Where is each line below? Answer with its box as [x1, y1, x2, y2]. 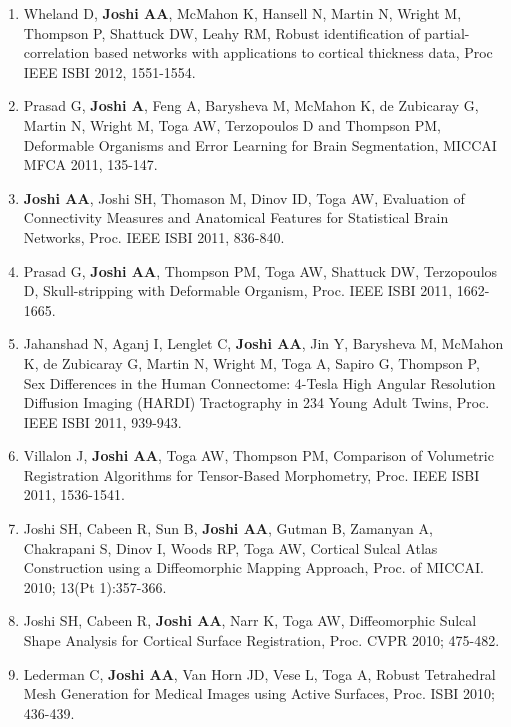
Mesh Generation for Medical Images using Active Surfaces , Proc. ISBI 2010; [23, 683, 495, 704]
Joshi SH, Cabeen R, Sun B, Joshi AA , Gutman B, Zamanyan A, [23, 518, 433, 539]
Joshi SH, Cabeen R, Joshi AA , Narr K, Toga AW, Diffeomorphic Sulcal [23, 610, 477, 631]
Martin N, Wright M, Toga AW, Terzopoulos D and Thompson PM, [23, 114, 442, 135]
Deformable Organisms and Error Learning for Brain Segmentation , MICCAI [23, 134, 497, 155]
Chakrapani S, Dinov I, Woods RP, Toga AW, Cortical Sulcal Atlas [23, 537, 438, 558]
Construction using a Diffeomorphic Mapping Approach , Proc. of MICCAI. [23, 557, 484, 578]
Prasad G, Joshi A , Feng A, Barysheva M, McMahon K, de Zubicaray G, [23, 95, 479, 116]
